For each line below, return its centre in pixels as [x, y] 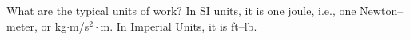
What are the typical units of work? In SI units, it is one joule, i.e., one [181, 10]
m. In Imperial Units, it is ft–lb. [179, 25]
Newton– [382, 10]
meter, [22, 25]
